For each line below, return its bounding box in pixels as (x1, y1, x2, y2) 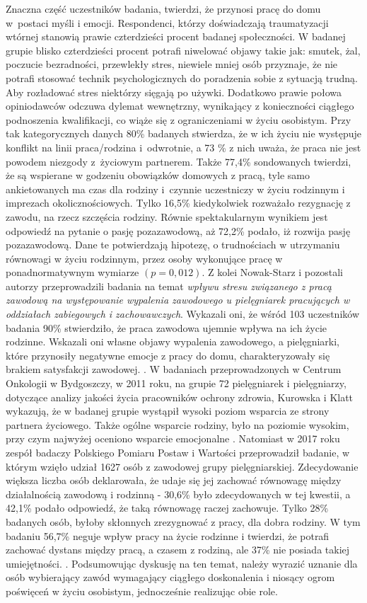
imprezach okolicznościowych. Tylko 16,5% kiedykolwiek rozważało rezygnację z (6, 195, 351, 210)
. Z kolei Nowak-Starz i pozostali (202, 265, 343, 280)
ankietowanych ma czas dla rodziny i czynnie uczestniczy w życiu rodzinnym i (6, 181, 345, 196)
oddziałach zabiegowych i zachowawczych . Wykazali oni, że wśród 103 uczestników (6, 306, 359, 321)
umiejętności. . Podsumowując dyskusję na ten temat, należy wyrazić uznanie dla (6, 556, 358, 570)
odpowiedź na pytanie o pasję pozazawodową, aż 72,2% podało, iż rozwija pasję (6, 223, 351, 238)
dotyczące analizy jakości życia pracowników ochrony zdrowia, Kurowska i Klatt (6, 389, 354, 404)
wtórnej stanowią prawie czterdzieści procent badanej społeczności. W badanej (6, 29, 346, 44)
